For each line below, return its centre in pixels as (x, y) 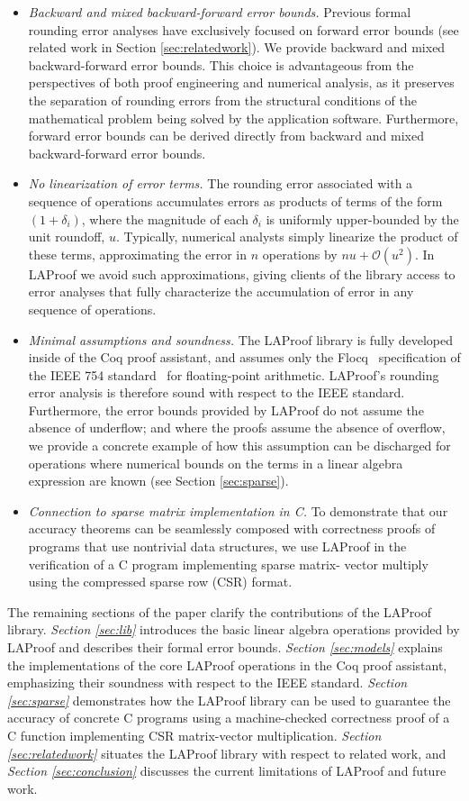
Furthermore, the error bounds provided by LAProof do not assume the (226, 410)
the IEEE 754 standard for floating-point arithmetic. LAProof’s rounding (234, 374)
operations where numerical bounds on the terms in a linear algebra (216, 463)
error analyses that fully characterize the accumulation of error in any (221, 291)
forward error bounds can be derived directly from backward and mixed (226, 136)
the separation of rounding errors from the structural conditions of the (222, 100)
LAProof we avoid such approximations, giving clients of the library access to (242, 273)
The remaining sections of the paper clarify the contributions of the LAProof (220, 611)
